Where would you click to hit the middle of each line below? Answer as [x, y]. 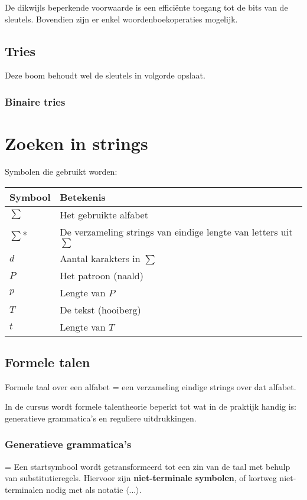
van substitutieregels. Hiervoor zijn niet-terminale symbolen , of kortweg [141, 478]
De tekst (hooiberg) [100, 309]
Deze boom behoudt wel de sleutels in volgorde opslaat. [105, 75]
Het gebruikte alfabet [104, 214]
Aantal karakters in [100, 258]
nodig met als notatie [85, 489]
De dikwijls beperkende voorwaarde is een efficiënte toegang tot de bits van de [146, 7]
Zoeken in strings [76, 143]
